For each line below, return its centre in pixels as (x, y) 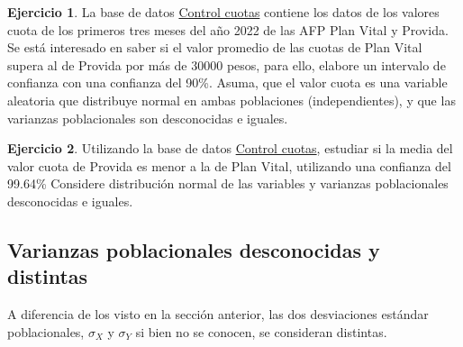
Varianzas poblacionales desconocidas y (194, 249)
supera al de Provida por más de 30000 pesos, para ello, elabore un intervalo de (227, 64)
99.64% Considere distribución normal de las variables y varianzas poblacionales (228, 183)
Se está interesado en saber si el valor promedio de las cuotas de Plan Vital (215, 47)
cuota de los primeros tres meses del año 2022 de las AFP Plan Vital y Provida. (228, 29)
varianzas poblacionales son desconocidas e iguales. (148, 118)
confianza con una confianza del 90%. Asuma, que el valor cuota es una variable (227, 82)
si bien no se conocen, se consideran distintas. (261, 331)
